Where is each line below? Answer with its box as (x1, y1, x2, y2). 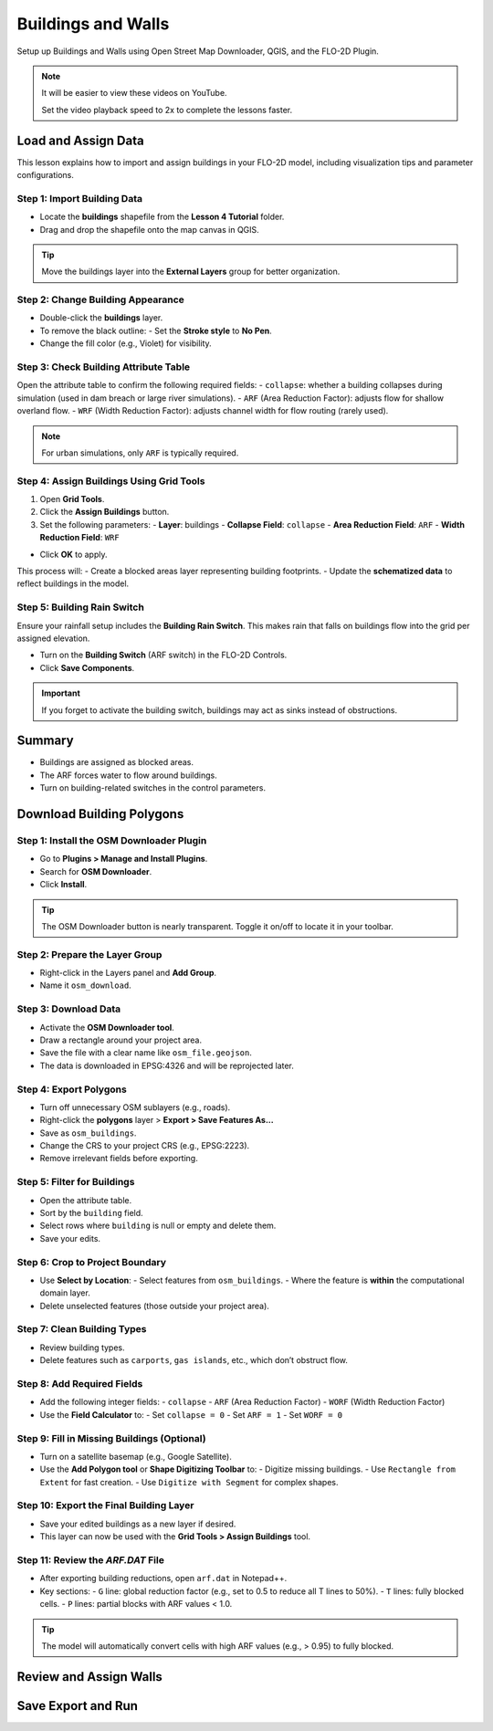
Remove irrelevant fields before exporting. (39, 1153, 198, 1164)
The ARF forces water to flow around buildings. (39, 770, 218, 781)
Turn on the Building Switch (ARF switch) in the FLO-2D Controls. (39, 649, 288, 661)
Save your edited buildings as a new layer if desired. (39, 1518, 236, 1529)
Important (41, 687, 81, 698)
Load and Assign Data (16, 132, 145, 148)
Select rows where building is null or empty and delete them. (39, 1220, 277, 1232)
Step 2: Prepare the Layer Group (16, 948, 163, 960)
